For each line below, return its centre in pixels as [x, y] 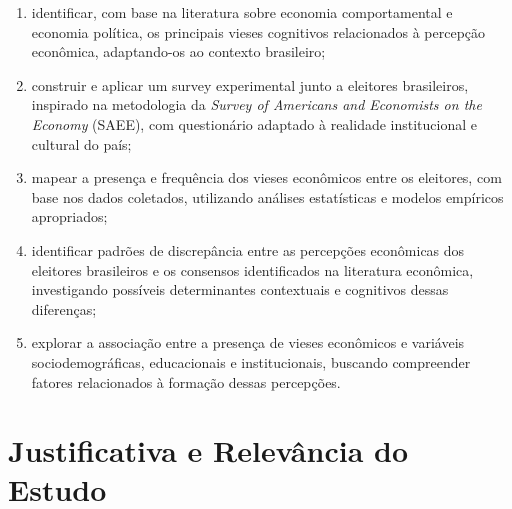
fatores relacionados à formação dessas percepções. [186, 381]
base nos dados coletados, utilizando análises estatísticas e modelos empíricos [267, 196]
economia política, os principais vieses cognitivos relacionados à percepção [258, 31]
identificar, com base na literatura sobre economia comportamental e [242, 12]
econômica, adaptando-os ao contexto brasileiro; [178, 51]
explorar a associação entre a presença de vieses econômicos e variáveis [248, 342]
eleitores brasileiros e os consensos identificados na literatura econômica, [252, 269]
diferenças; [64, 308]
